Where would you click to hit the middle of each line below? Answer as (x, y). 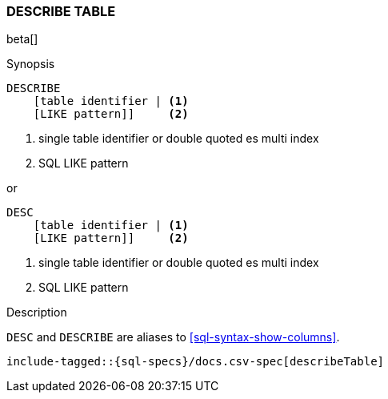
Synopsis (31, 64)
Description (37, 312)
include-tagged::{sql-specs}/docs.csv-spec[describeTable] (196, 362)
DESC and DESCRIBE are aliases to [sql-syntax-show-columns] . (173, 337)
